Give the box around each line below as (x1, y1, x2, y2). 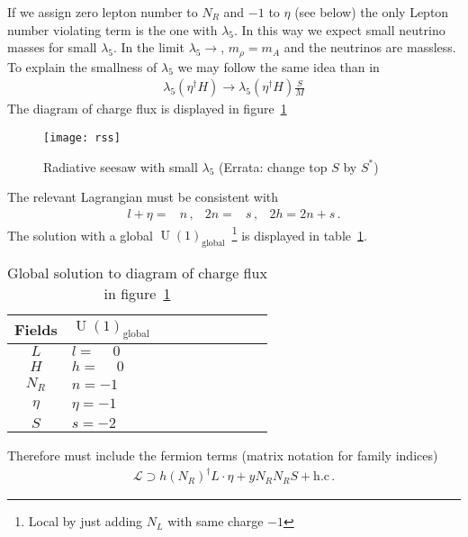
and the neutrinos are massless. (283, 38, 456, 57)
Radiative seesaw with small (43, 157, 198, 176)
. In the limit (113, 38, 184, 57)
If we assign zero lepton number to (7, 3, 198, 21)
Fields (14, 319, 58, 341)
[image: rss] (43, 131, 121, 144)
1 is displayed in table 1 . (231, 223, 367, 244)
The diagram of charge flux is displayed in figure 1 (7, 99, 287, 118)
